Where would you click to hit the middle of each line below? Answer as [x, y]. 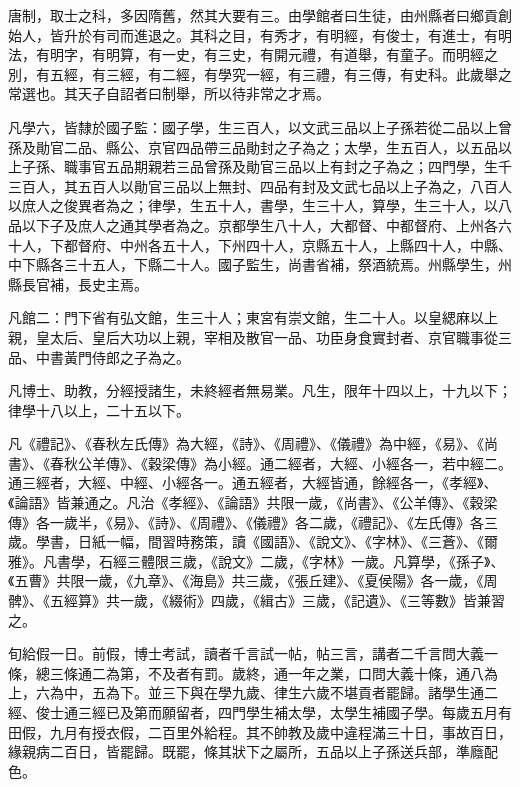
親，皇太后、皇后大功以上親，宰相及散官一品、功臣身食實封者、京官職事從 [253, 336]
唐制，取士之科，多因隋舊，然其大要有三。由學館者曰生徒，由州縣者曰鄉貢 [253, 15]
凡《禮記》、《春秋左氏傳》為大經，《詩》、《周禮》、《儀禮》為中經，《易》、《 [246, 443]
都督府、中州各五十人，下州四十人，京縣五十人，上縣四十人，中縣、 [287, 244]
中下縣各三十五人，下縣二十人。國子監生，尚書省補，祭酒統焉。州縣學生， [253, 264]
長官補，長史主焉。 [84, 283]
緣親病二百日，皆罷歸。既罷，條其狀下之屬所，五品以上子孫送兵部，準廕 [246, 751]
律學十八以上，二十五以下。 [99, 409]
